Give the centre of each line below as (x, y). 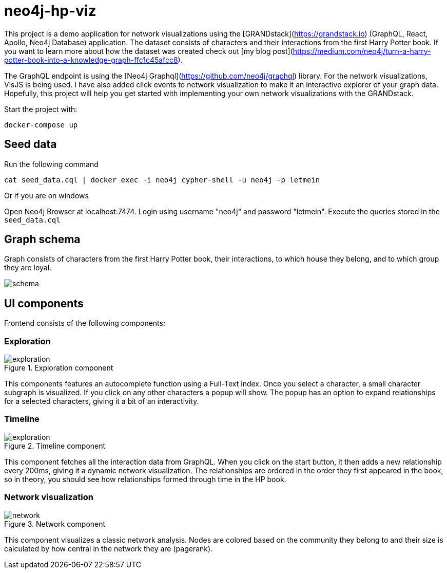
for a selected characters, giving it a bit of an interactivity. (102, 401)
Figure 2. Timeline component (55, 446)
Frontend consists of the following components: (85, 323)
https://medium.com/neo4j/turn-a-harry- (362, 51)
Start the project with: (41, 109)
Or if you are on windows (46, 195)
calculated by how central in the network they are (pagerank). (109, 548)
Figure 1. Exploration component (59, 368)
